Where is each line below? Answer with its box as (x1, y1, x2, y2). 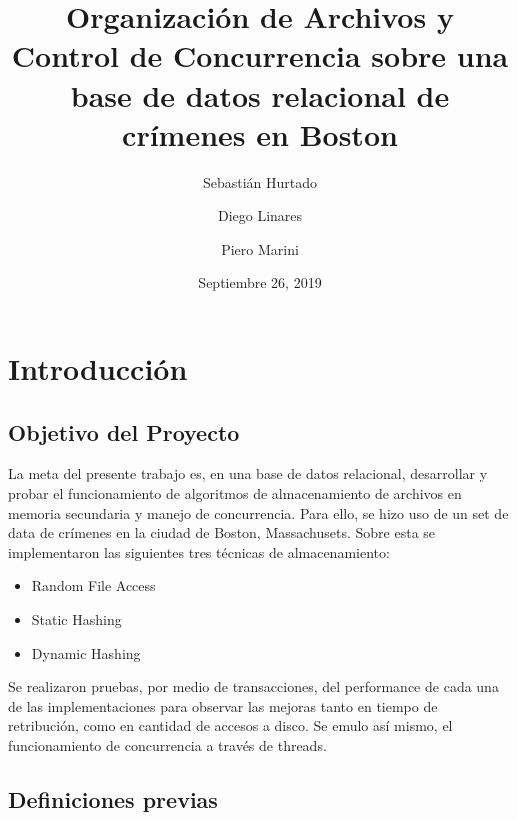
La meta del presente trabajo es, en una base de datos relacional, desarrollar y (8, 463, 488, 484)
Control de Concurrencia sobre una (11, 35, 509, 76)
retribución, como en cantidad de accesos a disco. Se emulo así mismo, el (8, 715, 453, 736)
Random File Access (31, 575, 156, 596)
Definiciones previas (8, 783, 218, 814)
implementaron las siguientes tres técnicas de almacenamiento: (8, 541, 390, 562)
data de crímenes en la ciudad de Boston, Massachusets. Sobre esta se (8, 522, 436, 543)
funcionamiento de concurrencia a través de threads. (8, 734, 327, 755)
